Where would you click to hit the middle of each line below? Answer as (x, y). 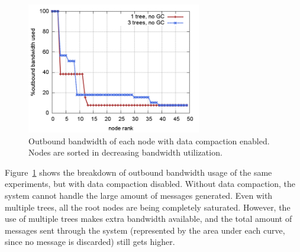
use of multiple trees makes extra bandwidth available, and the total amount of (149, 219)
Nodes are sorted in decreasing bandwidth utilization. (125, 152)
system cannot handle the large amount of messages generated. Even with (139, 195)
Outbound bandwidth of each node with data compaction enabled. (149, 140)
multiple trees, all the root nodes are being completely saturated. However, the (148, 207)
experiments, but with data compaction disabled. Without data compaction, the (150, 184)
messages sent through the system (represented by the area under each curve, (145, 230)
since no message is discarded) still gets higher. (90, 242)
